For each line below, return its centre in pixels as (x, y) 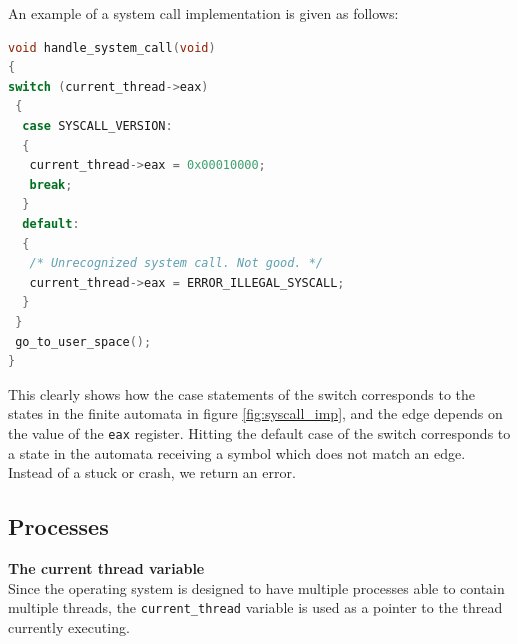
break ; (51, 184)
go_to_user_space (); (83, 341)
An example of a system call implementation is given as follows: (203, 13)
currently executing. (69, 626)
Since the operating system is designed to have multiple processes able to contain (256, 587)
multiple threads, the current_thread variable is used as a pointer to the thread (255, 607)
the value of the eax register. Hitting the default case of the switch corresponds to (259, 432)
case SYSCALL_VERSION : (97, 125)
